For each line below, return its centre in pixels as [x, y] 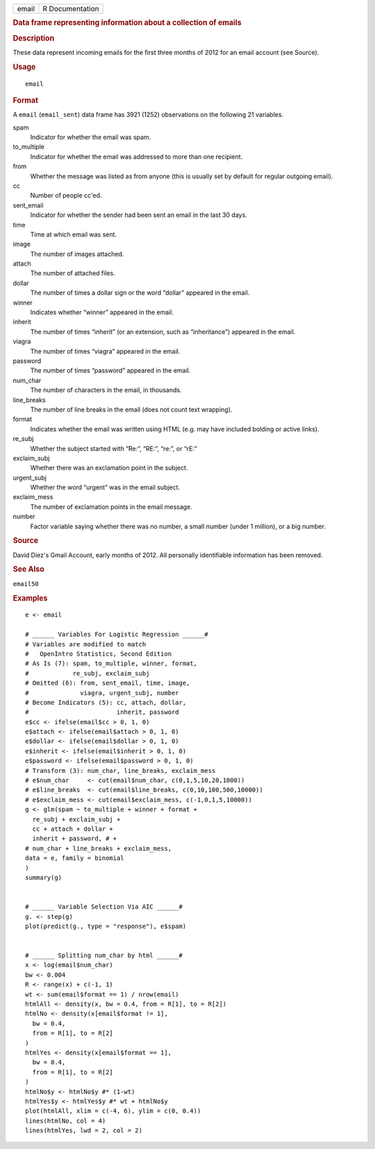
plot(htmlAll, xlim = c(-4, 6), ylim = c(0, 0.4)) [113, 1111]
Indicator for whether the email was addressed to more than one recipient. [136, 156]
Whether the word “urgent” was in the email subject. [105, 487]
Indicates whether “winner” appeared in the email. [102, 312]
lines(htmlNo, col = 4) [66, 1121]
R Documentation [71, 9]
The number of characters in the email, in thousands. [106, 390]
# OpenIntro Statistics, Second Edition [99, 654]
